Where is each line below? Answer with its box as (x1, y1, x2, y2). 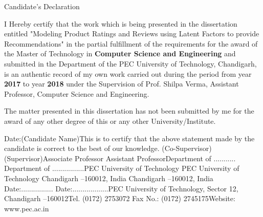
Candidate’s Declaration (4, 1, 80, 11)
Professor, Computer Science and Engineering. (4, 88, 149, 99)
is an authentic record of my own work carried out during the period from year (4, 68, 252, 79)
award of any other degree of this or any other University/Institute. (4, 115, 216, 126)
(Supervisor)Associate (4, 153, 73, 163)
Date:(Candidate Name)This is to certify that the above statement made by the (4, 133, 255, 143)
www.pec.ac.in (4, 203, 49, 213)
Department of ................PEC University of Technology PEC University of (4, 163, 239, 173)
